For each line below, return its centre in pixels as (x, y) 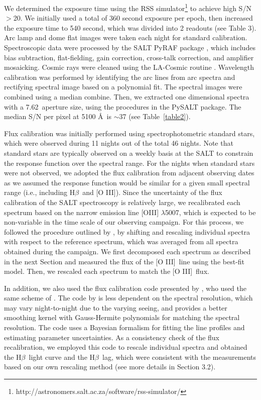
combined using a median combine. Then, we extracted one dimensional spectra (127, 96)
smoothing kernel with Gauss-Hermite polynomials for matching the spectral (122, 317)
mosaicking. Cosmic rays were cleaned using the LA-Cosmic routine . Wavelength (129, 67)
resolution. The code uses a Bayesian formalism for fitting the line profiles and (124, 327)
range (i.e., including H (40, 192)
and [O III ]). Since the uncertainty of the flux (152, 192)
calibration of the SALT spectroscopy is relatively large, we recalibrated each (122, 202)
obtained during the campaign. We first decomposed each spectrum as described (127, 251)
